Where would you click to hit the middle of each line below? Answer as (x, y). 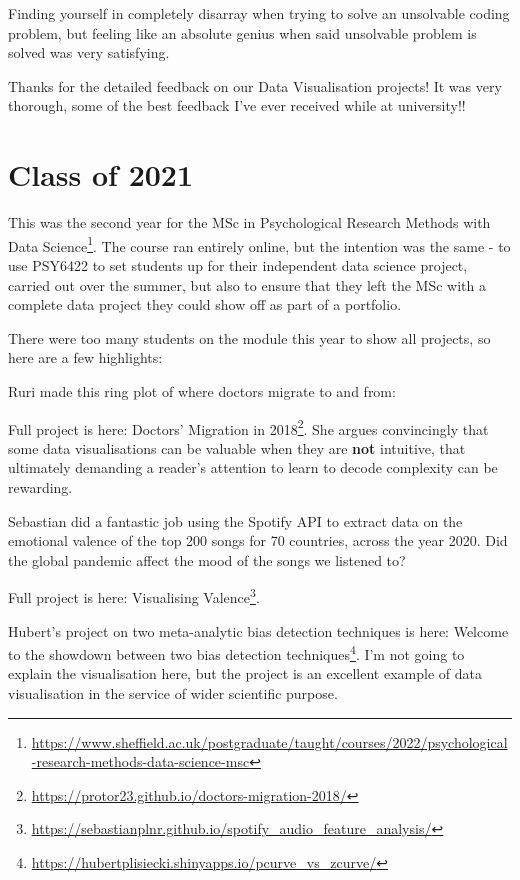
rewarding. (40, 486)
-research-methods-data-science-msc (140, 761)
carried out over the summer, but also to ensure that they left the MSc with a (247, 284)
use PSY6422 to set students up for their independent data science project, (238, 264)
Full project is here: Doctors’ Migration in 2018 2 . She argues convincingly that (248, 427)
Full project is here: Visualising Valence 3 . (134, 595)
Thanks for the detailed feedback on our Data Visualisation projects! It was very (255, 85)
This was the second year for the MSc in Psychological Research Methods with (249, 222)
